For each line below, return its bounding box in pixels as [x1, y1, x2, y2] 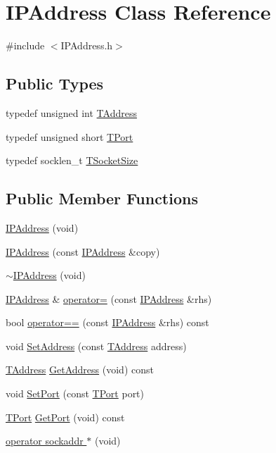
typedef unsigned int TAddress [6, 105, 137, 120]
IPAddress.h [60, 38, 113, 53]
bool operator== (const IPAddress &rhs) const [6, 315, 209, 330]
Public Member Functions [6, 187, 198, 209]
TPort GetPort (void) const [6, 409, 125, 424]
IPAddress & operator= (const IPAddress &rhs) [6, 291, 212, 306]
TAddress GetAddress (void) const [6, 362, 154, 377]
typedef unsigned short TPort [6, 129, 133, 144]
